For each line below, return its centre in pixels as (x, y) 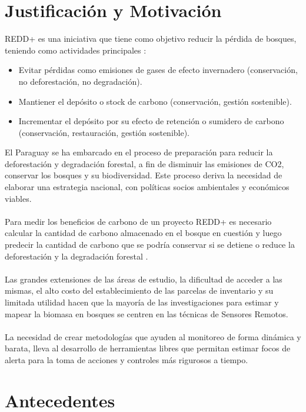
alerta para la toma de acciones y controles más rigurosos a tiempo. (127, 359)
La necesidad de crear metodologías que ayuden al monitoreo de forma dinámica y (153, 336)
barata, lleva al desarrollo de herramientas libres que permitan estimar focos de (148, 348)
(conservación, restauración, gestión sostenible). (104, 132)
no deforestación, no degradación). (80, 81)
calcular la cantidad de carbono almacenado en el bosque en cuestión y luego (143, 233)
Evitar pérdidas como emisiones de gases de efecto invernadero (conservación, (158, 70)
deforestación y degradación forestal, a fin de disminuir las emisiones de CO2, (144, 163)
